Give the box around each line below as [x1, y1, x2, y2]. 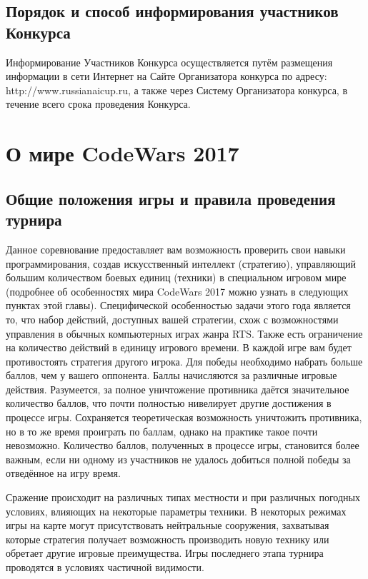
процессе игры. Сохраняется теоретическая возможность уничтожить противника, [6, 410, 362, 425]
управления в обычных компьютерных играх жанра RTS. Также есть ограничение [6, 326, 363, 341]
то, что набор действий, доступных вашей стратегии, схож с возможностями [6, 311, 339, 326]
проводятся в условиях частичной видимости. [6, 560, 204, 574]
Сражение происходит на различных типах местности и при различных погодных [6, 490, 360, 505]
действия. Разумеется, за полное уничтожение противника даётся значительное [6, 381, 349, 396]
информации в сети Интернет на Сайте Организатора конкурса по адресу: [6, 69, 327, 84]
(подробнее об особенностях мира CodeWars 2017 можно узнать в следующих [6, 283, 349, 298]
